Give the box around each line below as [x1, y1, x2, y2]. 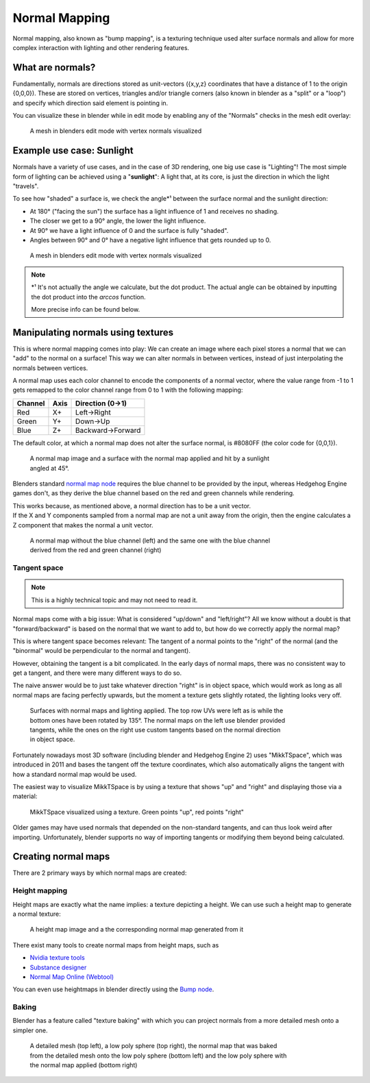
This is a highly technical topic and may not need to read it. [31, 596, 198, 604]
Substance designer [29, 963, 87, 971]
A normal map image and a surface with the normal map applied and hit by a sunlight [29, 454, 270, 462]
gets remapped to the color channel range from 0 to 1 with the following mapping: [12, 386, 243, 394]
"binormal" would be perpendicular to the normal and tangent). [12, 647, 191, 655]
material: [12, 792, 38, 801]
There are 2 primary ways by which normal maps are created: [12, 869, 187, 877]
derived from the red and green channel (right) [29, 546, 162, 554]
